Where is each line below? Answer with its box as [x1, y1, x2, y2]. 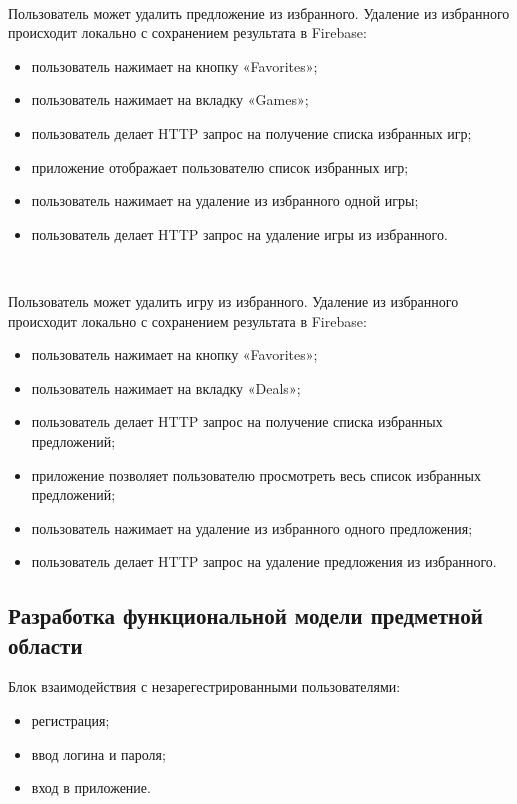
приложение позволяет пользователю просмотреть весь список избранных [31, 464, 481, 485]
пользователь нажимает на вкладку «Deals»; [31, 377, 301, 398]
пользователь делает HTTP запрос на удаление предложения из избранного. [31, 551, 497, 572]
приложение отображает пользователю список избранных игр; [31, 156, 409, 177]
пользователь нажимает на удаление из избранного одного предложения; [31, 517, 473, 538]
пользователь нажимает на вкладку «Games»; [31, 89, 309, 110]
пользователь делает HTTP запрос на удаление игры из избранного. [31, 223, 448, 244]
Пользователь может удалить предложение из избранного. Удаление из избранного [8, 2, 510, 23]
